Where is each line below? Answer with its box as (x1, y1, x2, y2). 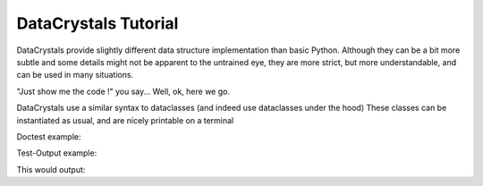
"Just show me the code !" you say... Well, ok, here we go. (16, 86, 230, 97)
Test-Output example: (16, 148, 97, 158)
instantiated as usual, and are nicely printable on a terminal (16, 114, 234, 125)
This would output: (16, 164, 86, 174)
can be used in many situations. (16, 70, 134, 80)
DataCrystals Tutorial (16, 13, 179, 33)
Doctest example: (16, 131, 81, 142)
